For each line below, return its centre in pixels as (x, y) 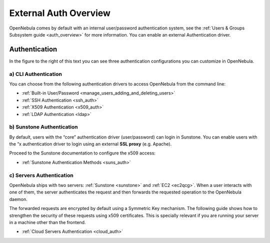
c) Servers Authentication (41, 175)
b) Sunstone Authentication (43, 127)
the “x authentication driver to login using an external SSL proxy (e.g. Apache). (90, 144)
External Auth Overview (60, 13)
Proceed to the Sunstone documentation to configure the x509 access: (82, 153)
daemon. (18, 199)
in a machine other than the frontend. (47, 222)
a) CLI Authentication (36, 74)
